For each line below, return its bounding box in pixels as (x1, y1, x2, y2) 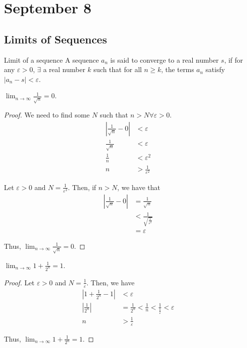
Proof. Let (4, 277, 35, 287)
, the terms (161, 64, 194, 75)
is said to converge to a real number (110, 54, 219, 65)
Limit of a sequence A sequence (4, 54, 99, 65)
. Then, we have (86, 277, 135, 287)
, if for (224, 54, 243, 65)
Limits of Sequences (4, 31, 107, 46)
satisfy (206, 64, 225, 75)
